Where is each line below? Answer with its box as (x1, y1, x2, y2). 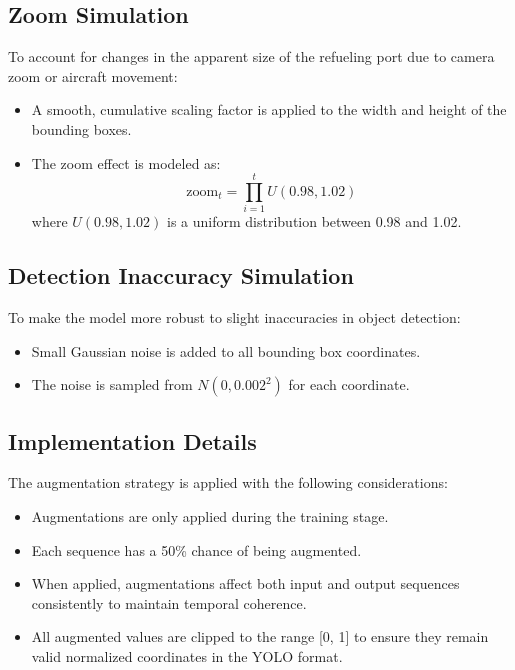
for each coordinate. (288, 374, 410, 395)
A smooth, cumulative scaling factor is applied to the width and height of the (31, 99, 507, 120)
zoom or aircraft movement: (8, 65, 178, 86)
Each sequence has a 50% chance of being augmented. (31, 539, 362, 560)
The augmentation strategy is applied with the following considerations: (8, 472, 448, 493)
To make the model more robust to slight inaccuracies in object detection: (8, 307, 461, 328)
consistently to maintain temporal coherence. (31, 592, 307, 613)
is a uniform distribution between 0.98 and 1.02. (167, 211, 462, 232)
